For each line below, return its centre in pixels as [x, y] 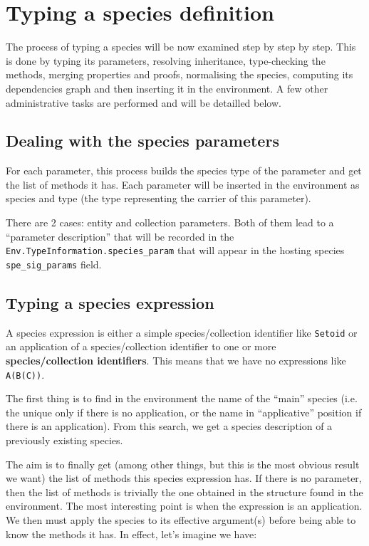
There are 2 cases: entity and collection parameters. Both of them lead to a [170, 222]
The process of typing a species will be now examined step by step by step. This [181, 47]
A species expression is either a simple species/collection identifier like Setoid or [182, 332]
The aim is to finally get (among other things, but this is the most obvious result [183, 464]
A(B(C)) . [25, 374]
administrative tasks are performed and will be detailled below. [144, 102]
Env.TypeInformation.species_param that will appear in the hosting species [175, 250]
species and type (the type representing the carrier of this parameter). [158, 198]
